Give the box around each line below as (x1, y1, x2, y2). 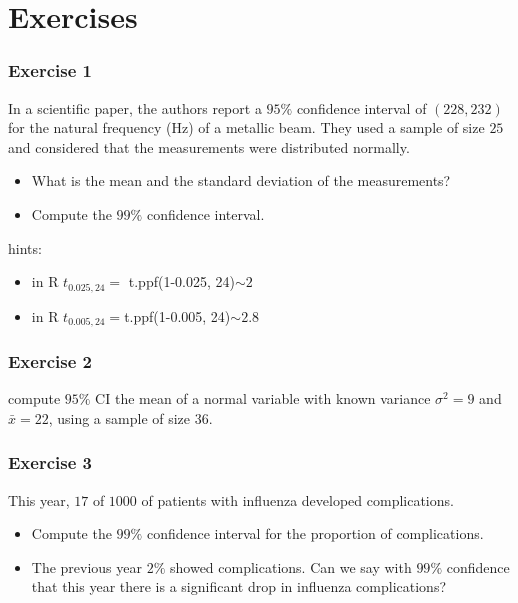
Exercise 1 (8, 58, 92, 83)
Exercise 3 (8, 450, 92, 475)
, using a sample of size (48, 407, 191, 428)
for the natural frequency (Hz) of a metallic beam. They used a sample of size (8, 117, 485, 138)
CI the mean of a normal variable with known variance (95, 388, 431, 409)
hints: (8, 237, 42, 258)
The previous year (31, 556, 143, 577)
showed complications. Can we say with (170, 556, 412, 577)
